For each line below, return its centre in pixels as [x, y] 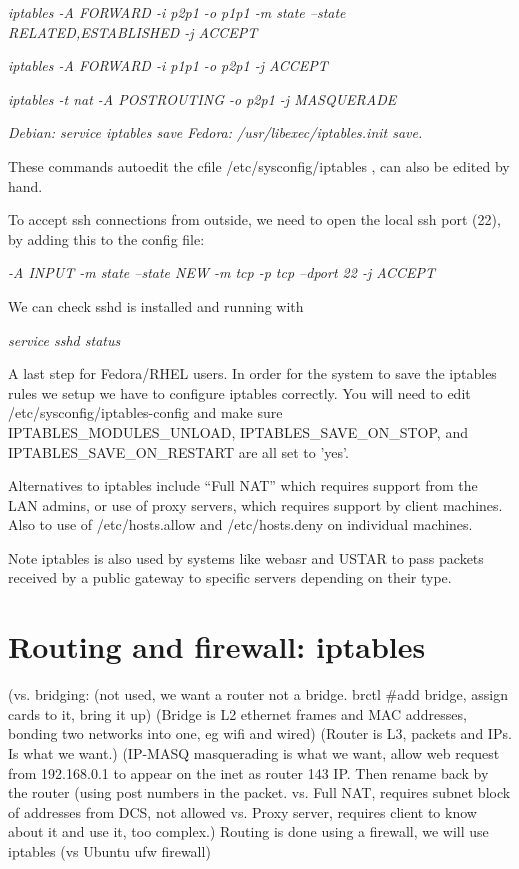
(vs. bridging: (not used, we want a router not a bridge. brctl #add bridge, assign [258, 694]
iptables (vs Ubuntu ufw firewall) [109, 850]
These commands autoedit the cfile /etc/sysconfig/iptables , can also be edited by [259, 165]
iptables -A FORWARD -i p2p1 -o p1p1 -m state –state [177, 12]
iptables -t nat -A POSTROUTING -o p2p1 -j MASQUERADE [202, 98]
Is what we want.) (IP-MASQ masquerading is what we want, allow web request [254, 752]
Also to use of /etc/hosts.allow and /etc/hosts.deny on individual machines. [240, 524]
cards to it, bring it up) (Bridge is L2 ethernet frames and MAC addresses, [237, 713]
